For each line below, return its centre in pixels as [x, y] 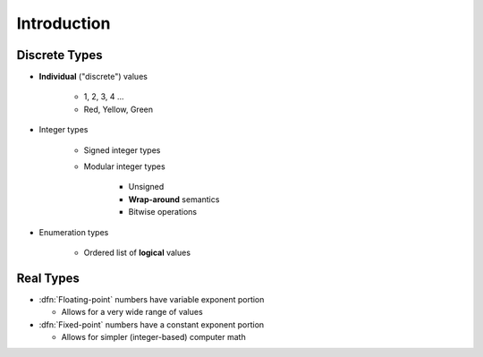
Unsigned [146, 187]
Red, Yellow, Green [119, 109]
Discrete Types [59, 55]
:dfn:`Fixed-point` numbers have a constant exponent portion [152, 324]
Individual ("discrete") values [93, 77]
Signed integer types [122, 150]
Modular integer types [124, 166]
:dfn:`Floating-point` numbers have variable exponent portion [152, 299]
